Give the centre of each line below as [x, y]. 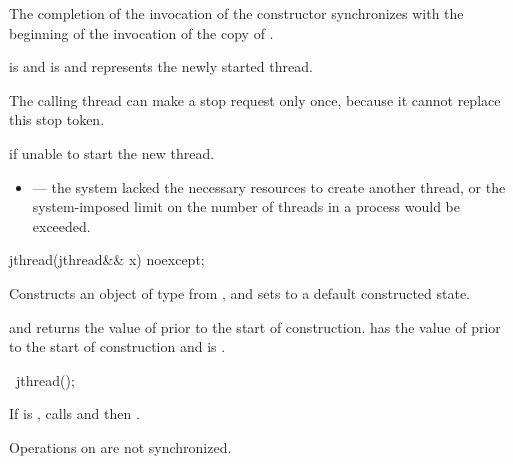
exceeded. [61, 225]
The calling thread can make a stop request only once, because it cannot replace [255, 99]
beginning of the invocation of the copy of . [141, 32]
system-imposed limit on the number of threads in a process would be [246, 206]
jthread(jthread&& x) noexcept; [107, 259]
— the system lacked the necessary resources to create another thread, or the [269, 186]
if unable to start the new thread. [112, 152]
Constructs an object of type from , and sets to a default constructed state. [240, 292]
